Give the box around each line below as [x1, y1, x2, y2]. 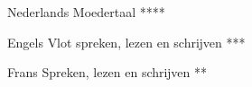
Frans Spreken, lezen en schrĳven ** [7, 63, 207, 82]
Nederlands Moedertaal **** [7, 3, 165, 21]
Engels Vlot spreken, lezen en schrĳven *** [7, 32, 246, 51]
